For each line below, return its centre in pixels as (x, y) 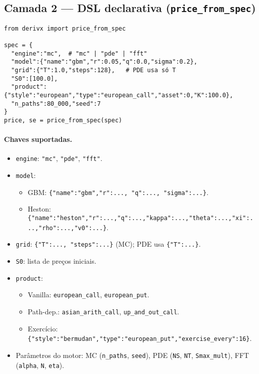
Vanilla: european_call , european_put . (88, 295)
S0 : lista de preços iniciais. (56, 260)
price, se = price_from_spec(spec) (63, 120)
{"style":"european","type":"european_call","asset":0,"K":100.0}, (119, 96)
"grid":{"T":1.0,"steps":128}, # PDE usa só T (93, 70)
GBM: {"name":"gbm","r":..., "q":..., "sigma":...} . (118, 192)
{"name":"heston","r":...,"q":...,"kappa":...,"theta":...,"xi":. (140, 218)
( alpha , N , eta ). (40, 365)
